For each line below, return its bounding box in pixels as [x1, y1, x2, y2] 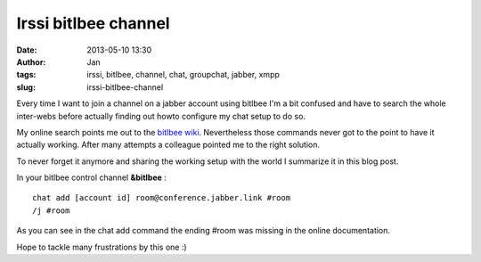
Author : [16, 56, 46, 67]
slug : [16, 81, 36, 93]
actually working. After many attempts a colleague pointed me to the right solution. [16, 139, 321, 151]
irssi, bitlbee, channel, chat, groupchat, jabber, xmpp [86, 70, 281, 80]
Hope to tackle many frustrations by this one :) [16, 242, 187, 252]
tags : [16, 70, 37, 80]
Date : [16, 45, 37, 55]
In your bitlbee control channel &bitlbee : [16, 172, 167, 183]
